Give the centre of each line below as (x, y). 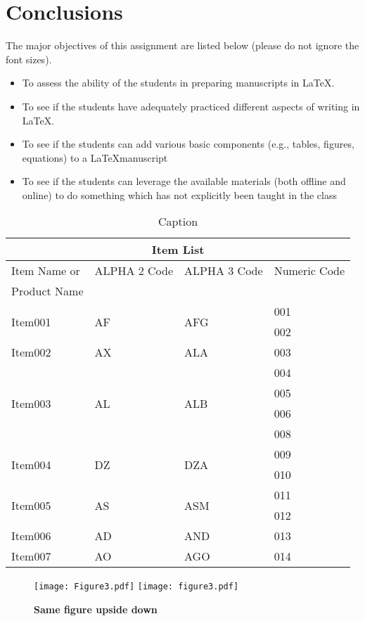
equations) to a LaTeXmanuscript (95, 157)
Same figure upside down (96, 609)
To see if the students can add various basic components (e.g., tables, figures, (188, 144)
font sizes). (29, 59)
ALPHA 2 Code (134, 271)
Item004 (31, 464)
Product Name (47, 291)
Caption (178, 222)
